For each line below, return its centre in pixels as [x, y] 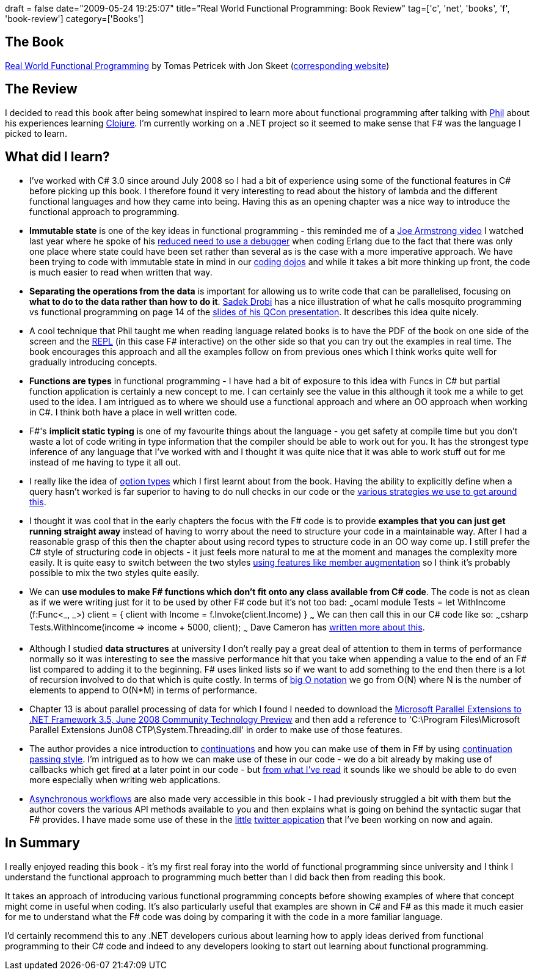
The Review [41, 89]
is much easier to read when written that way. [121, 272]
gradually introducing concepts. [93, 362]
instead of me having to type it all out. [105, 462]
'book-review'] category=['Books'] [75, 19]
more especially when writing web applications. [125, 780]
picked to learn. [36, 133]
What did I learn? [57, 157]
